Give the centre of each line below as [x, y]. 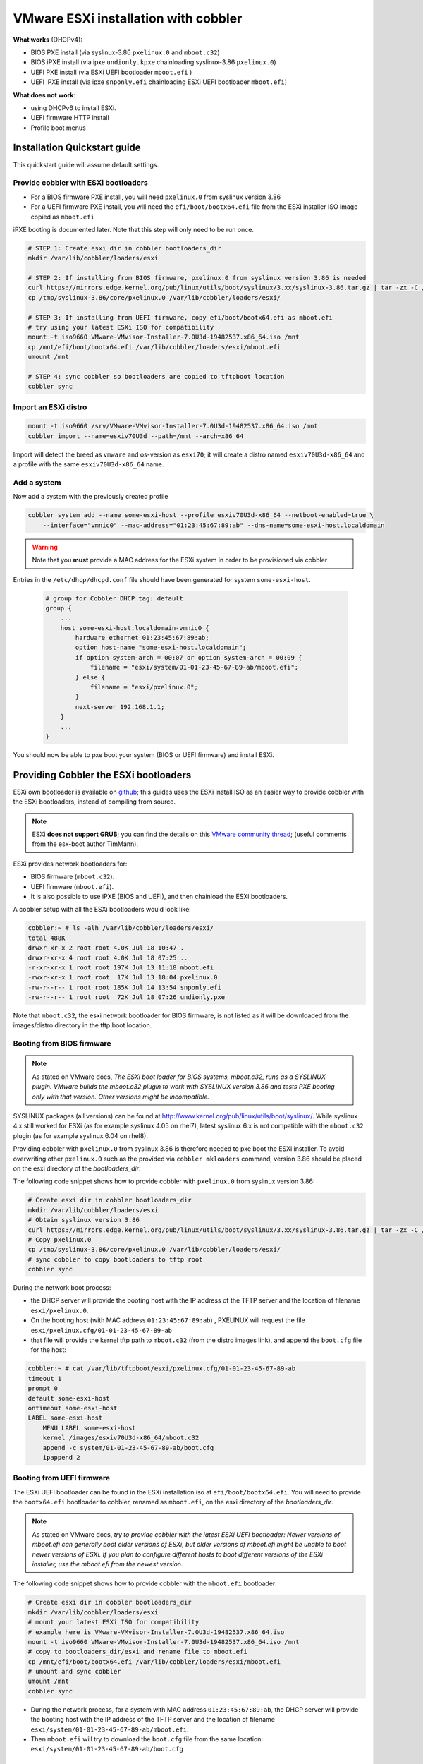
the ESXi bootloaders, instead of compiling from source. [94, 802]
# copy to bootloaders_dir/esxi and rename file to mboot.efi [137, 1652]
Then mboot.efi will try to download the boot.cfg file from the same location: [147, 1739]
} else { [90, 677]
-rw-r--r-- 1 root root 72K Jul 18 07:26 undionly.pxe [127, 997]
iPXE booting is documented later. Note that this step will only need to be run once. [133, 229]
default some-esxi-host [69, 1398]
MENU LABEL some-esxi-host [90, 1428]
